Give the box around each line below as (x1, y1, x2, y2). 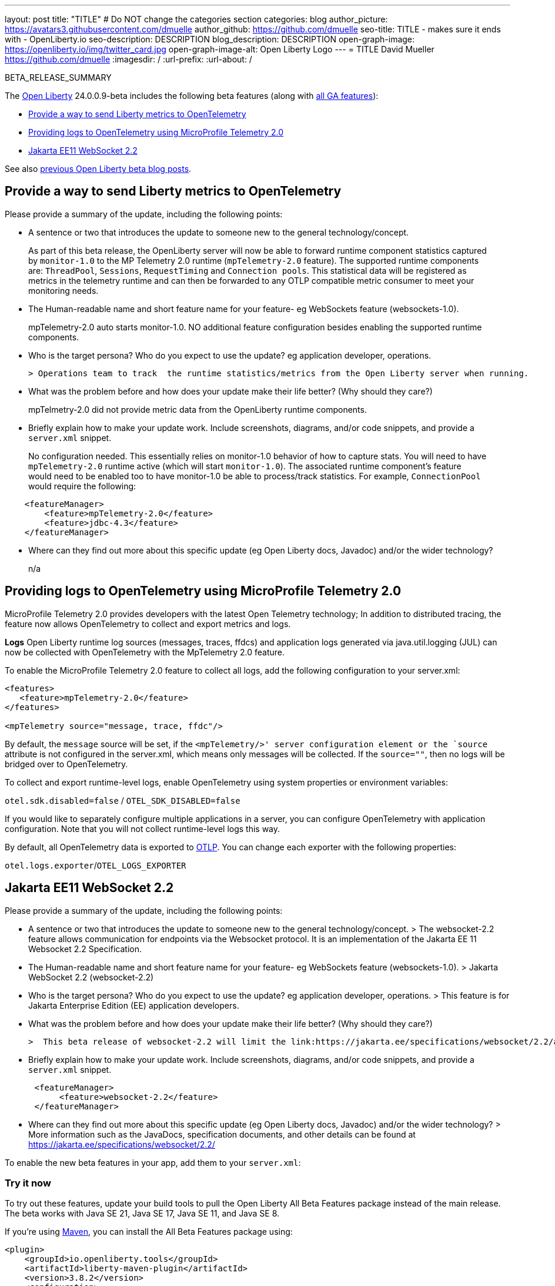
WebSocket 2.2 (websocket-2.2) (28, 972, 154, 982)
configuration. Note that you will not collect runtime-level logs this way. (5, 823, 280, 834)
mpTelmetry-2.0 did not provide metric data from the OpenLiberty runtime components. (28, 404, 367, 415)
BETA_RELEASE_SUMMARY (5, 72, 112, 82)
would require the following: (28, 480, 136, 491)
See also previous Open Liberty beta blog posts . (5, 164, 192, 174)
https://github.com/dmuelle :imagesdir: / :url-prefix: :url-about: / (5, 54, 252, 64)
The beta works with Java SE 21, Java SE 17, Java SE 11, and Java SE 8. (5, 1208, 280, 1219)
